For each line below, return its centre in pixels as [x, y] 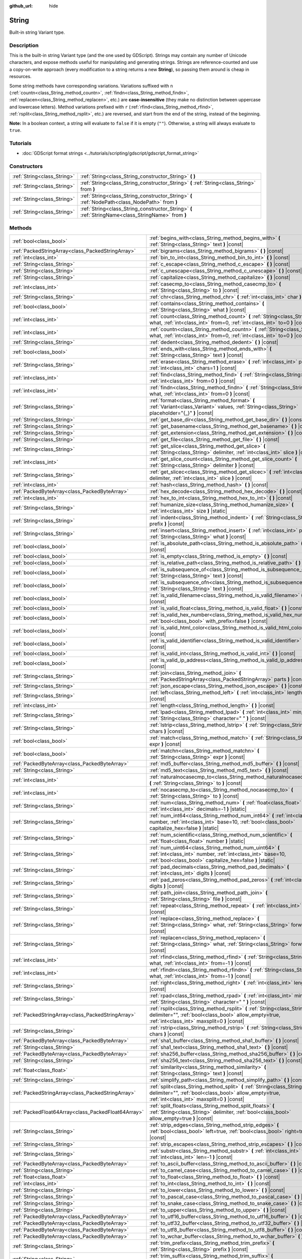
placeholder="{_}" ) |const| [181, 413]
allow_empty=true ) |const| [181, 1118]
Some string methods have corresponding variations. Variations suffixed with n [91, 86]
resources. [20, 77]
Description [24, 45]
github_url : [21, 6]
